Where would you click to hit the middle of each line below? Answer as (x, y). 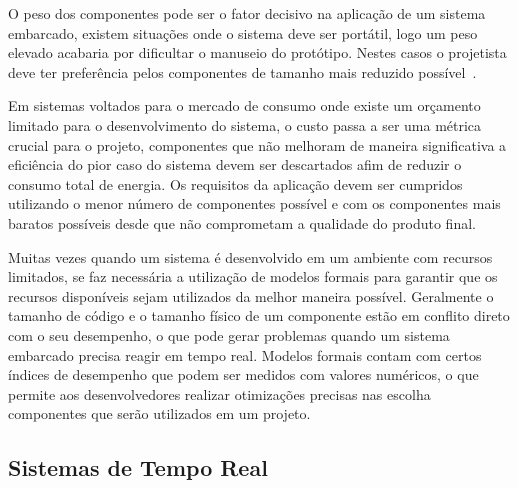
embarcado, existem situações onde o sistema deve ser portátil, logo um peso (243, 32)
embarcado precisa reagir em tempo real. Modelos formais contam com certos (245, 354)
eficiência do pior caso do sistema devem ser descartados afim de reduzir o (235, 164)
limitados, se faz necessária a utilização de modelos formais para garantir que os (253, 276)
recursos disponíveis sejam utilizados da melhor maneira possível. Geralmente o (251, 295)
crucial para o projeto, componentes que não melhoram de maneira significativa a (257, 144)
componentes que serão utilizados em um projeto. (159, 413)
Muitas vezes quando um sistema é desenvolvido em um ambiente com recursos (250, 256)
